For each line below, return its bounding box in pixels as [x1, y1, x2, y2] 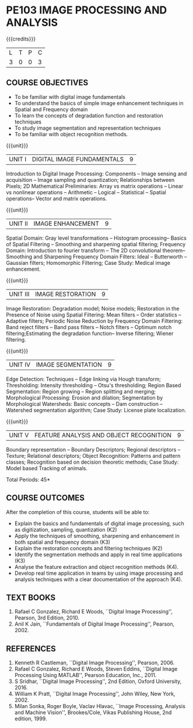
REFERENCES [6, 644, 57, 654]
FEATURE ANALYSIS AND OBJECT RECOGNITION [34, 431, 172, 439]
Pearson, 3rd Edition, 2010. [14, 615, 80, 622]
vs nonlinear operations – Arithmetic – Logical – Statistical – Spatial [6, 188, 166, 196]
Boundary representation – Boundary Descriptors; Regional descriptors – [6, 446, 181, 453]
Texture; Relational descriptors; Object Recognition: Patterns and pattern [6, 452, 181, 459]
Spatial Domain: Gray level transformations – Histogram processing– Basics [6, 234, 187, 241]
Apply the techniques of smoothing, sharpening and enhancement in [14, 532, 180, 539]
